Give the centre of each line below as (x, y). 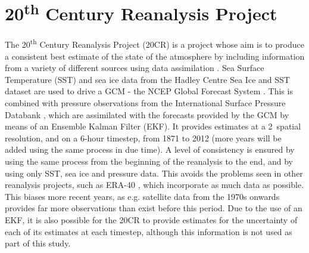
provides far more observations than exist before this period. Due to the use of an (154, 208)
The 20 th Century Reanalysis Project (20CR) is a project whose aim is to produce (154, 44)
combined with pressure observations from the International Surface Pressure (145, 103)
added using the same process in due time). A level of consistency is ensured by (150, 149)
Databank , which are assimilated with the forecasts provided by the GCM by (147, 114)
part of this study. (38, 243)
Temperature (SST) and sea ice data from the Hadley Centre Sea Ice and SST (147, 79)
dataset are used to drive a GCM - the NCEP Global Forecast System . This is (149, 91)
